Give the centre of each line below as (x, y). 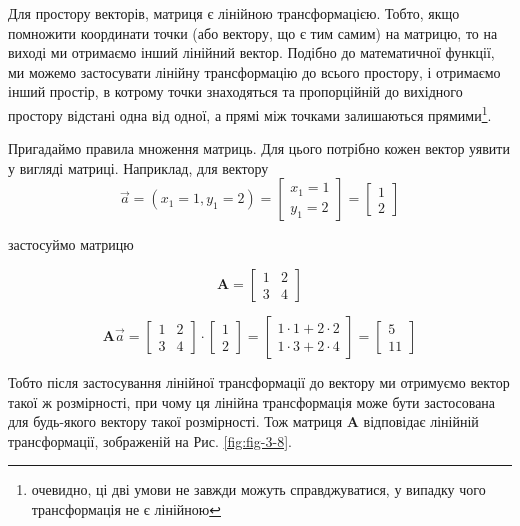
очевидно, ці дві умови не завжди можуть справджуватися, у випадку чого (258, 489)
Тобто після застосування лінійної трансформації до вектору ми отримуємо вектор (259, 382)
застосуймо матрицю (71, 244)
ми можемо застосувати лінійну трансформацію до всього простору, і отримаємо (254, 71)
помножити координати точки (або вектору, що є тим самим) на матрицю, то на (253, 32)
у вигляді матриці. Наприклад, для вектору (138, 167)
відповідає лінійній (421, 421)
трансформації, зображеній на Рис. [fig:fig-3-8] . (150, 440)
